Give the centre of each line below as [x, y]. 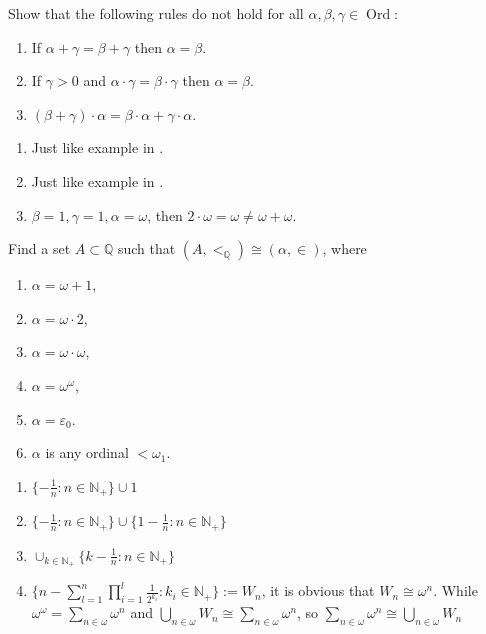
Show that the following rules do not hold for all [156, 13]
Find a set [39, 248]
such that [146, 248]
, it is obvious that [318, 590]
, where [344, 248]
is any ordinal [87, 452]
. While [455, 590]
